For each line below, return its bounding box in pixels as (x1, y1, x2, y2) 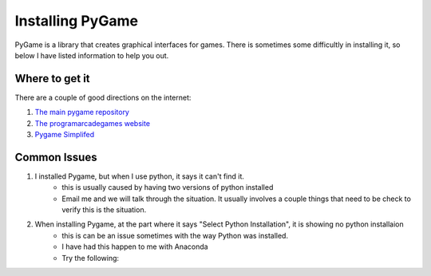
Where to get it (14, 72, 91, 85)
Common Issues (14, 150, 97, 164)
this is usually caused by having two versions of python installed (61, 183, 274, 192)
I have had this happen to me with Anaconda (61, 242, 208, 251)
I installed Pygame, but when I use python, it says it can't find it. (34, 172, 245, 181)
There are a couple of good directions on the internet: (14, 93, 192, 102)
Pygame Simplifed (34, 130, 95, 140)
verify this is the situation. (61, 205, 147, 215)
